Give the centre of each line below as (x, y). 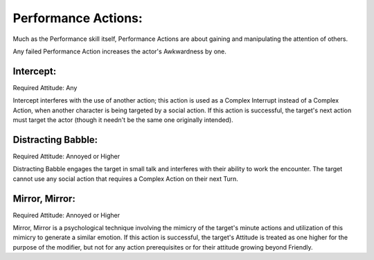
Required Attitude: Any (45, 87)
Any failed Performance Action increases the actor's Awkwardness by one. (119, 51)
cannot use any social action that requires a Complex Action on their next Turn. (126, 179)
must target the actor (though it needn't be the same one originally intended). (123, 120)
